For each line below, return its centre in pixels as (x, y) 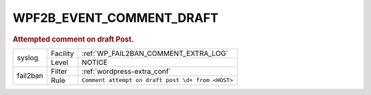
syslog (27, 58)
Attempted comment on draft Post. (73, 39)
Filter (59, 71)
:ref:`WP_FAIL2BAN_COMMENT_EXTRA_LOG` (155, 53)
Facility (63, 53)
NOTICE (94, 62)
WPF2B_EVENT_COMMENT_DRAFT (116, 18)
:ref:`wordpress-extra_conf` (126, 71)
